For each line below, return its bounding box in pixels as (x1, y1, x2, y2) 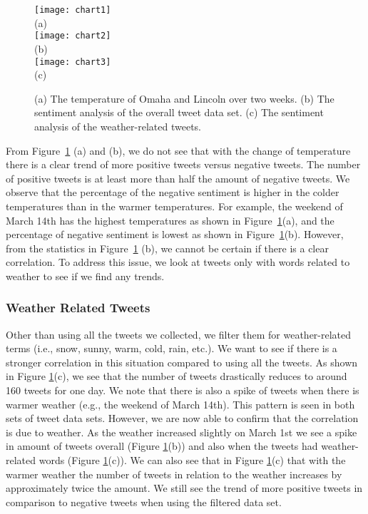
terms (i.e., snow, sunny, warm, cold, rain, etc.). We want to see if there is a (6, 341, 337, 356)
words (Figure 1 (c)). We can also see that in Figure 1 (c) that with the (39, 453, 346, 468)
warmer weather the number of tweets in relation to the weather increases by (6, 466, 342, 481)
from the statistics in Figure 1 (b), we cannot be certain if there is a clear (6, 240, 329, 255)
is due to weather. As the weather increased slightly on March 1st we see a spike (6, 424, 357, 439)
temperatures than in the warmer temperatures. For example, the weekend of (6, 198, 343, 213)
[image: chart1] (34, 5, 111, 15)
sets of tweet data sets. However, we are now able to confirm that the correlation (6, 411, 359, 426)
